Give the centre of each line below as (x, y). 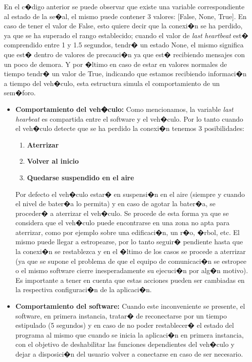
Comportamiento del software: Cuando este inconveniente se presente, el (130, 306)
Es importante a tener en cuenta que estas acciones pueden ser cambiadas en (130, 280)
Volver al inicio (53, 161)
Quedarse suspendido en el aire (80, 177)
